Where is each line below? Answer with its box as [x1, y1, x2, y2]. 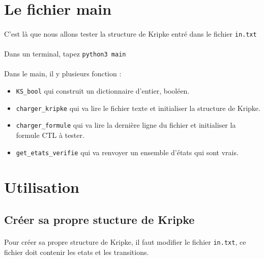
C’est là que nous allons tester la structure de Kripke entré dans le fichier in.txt [4, 28, 257, 39]
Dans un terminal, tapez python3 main [4, 48, 126, 59]
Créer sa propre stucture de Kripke [4, 212, 195, 227]
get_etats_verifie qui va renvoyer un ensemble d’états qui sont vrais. [16, 147, 239, 157]
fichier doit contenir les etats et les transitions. [4, 246, 149, 257]
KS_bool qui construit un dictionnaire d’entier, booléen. [16, 85, 190, 96]
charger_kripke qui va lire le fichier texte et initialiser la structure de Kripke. [16, 102, 260, 113]
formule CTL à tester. [16, 130, 84, 140]
